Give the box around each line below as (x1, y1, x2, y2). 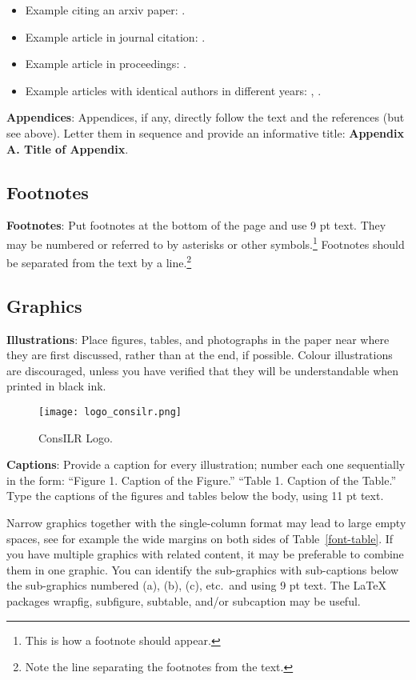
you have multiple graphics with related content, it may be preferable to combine (6, 546, 404, 562)
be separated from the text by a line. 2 (6, 252, 192, 270)
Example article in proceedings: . (25, 55, 186, 72)
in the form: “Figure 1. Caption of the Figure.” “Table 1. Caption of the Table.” (6, 471, 397, 488)
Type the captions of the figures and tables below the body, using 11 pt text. (6, 487, 384, 504)
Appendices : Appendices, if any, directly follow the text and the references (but (6, 109, 405, 126)
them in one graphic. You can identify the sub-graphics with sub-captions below (6, 561, 399, 578)
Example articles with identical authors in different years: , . (25, 82, 322, 98)
